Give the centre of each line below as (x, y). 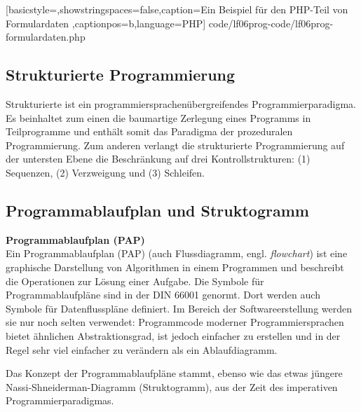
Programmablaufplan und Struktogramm (157, 210)
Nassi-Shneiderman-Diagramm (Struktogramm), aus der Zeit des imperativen (172, 386)
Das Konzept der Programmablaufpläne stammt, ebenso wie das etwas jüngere (174, 373)
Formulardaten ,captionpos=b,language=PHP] (106, 23)
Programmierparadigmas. (60, 400)
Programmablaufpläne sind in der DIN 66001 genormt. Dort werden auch (163, 295)
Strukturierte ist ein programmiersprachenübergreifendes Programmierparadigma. (181, 103)
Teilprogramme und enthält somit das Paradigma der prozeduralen (149, 131)
